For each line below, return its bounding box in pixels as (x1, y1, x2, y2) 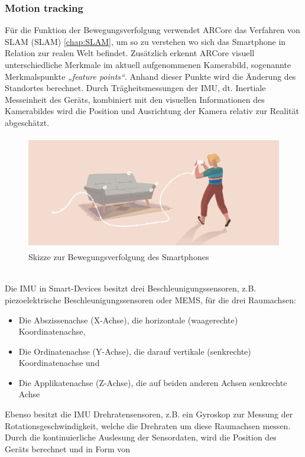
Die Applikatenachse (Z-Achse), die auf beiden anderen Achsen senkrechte (18, 376, 287, 388)
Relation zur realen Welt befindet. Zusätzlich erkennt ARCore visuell (5, 47, 255, 59)
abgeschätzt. (5, 116, 50, 128)
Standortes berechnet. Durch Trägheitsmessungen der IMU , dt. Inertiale (5, 82, 266, 94)
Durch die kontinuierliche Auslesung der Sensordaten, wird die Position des (5, 431, 277, 443)
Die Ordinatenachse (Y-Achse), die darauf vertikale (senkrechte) (18, 345, 251, 357)
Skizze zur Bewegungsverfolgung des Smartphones (28, 251, 209, 263)
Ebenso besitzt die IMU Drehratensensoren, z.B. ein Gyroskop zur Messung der (5, 408, 293, 420)
